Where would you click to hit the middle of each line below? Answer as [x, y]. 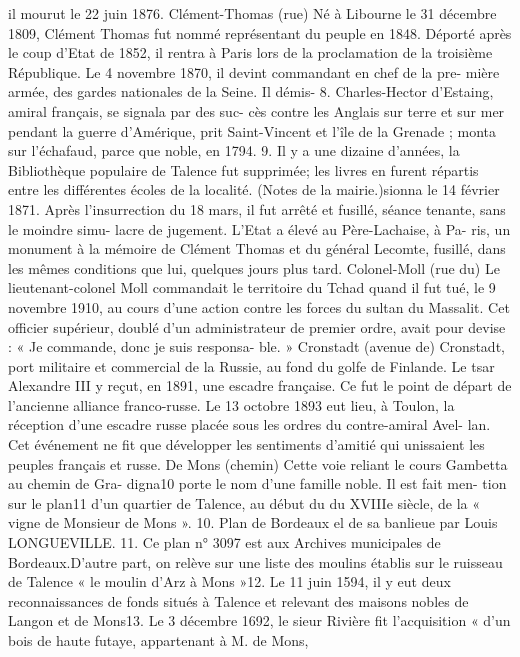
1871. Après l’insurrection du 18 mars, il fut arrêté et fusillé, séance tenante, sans [257, 208]
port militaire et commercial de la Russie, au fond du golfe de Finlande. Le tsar [251, 365]
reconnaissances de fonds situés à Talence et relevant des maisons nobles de [238, 600]
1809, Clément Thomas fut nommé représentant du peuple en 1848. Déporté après [260, 32]
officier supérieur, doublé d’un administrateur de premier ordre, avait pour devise [257, 326]
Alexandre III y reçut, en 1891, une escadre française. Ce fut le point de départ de [260, 385]
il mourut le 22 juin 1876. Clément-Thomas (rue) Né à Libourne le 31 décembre [252, 13]
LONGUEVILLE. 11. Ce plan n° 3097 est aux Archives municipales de [224, 542]
